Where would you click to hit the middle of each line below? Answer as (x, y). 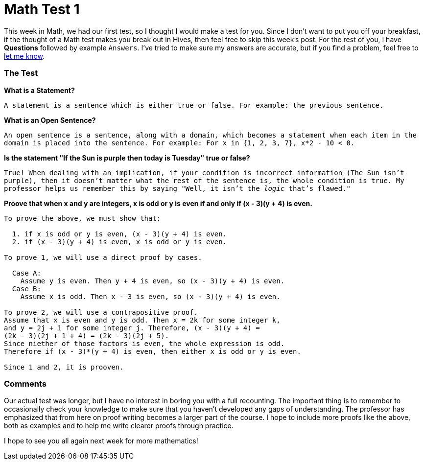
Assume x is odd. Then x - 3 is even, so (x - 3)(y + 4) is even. (150, 296)
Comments (25, 383)
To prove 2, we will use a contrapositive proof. (101, 312)
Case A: (26, 273)
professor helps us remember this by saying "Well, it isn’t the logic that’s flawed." (177, 188)
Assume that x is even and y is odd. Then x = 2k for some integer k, (142, 320)
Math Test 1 (42, 9)
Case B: (26, 289)
